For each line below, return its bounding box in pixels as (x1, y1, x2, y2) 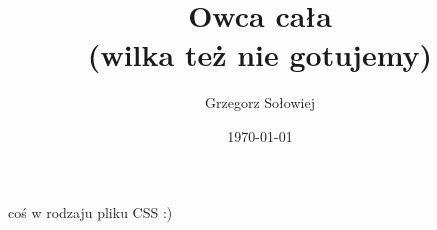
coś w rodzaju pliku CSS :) (8, 201, 173, 222)
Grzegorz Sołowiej (205, 92, 315, 113)
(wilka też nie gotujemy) (87, 34, 433, 75)
